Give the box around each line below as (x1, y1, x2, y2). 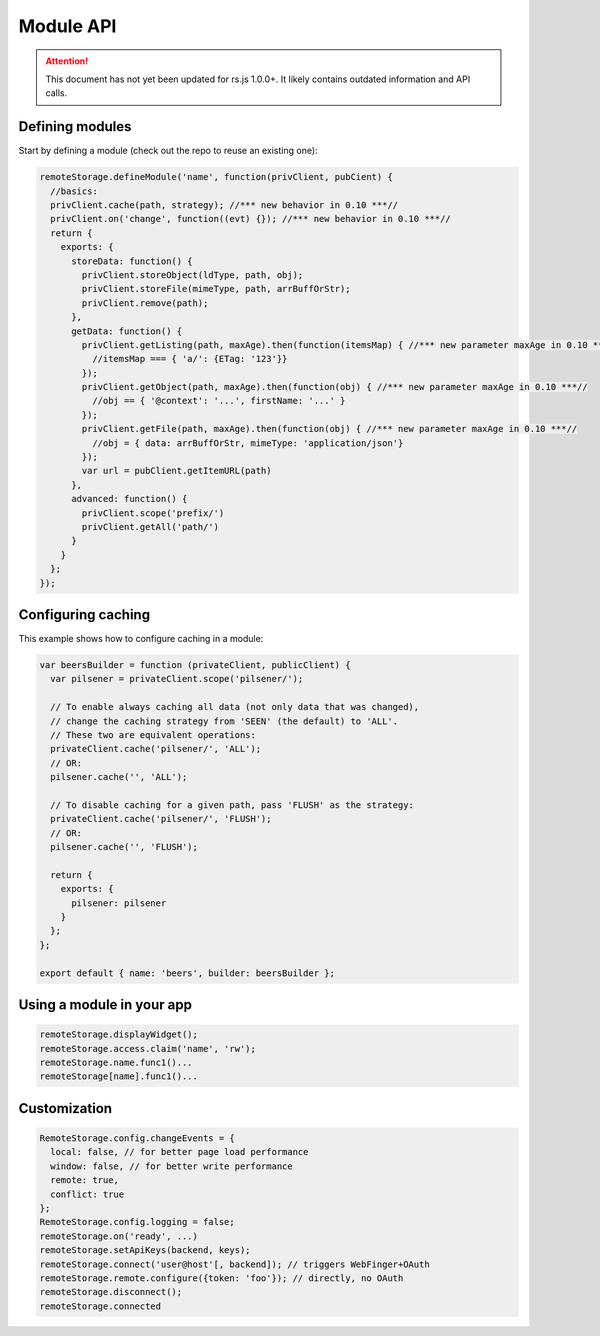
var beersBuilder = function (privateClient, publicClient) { (39, 660, 351, 671)
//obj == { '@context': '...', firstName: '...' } (91, 395, 346, 407)
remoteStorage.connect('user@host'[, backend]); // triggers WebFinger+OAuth (39, 1258, 430, 1270)
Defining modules (18, 118, 132, 135)
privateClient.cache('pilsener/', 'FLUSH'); (50, 813, 272, 825)
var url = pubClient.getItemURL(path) (81, 465, 272, 477)
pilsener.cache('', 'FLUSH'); (50, 841, 199, 853)
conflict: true (50, 1188, 125, 1200)
